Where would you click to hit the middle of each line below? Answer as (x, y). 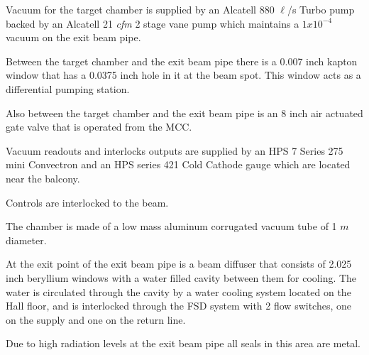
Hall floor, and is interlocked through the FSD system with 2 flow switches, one (178, 306)
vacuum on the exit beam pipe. (73, 37)
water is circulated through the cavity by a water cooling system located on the (178, 291)
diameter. (26, 240)
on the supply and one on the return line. (96, 319)
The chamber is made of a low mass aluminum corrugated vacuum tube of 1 (171, 226)
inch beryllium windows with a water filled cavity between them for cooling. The (181, 277)
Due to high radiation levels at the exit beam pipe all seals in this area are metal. (183, 343)
